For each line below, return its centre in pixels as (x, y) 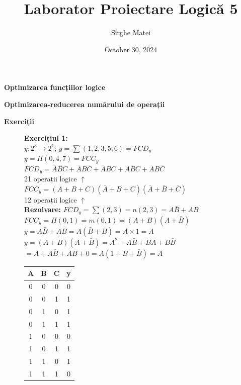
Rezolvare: (43, 209)
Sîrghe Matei (131, 32)
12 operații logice (51, 199)
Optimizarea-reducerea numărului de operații (85, 104)
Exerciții (19, 121)
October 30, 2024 (131, 49)
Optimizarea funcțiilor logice (55, 87)
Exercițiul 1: (46, 138)
